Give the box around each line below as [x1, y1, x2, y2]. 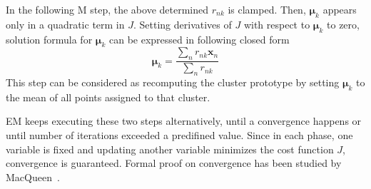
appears [322, 2, 357, 16]
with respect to [243, 16, 310, 31]
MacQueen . [6, 169, 60, 184]
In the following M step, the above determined [6, 2, 209, 16]
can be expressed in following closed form [108, 31, 290, 46]
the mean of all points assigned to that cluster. [6, 89, 210, 104]
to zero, [327, 16, 360, 31]
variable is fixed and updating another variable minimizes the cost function [6, 141, 334, 156]
